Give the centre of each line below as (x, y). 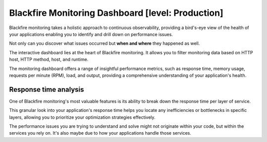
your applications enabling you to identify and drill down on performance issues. (91, 34)
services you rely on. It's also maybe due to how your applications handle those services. (100, 133)
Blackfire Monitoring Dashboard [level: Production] (116, 13)
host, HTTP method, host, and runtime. (49, 60)
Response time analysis (46, 89)
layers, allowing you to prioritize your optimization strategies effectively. (82, 117)
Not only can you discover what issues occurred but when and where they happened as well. (105, 43)
